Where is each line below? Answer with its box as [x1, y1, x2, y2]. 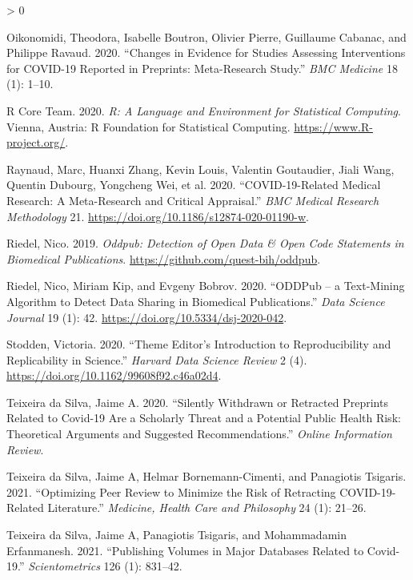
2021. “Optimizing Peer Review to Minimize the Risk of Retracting [6, 483, 336, 500]
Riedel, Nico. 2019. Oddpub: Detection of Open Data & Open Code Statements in [6, 235, 404, 252]
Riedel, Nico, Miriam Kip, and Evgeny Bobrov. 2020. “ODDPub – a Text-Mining [6, 277, 405, 294]
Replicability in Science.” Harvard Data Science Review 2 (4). [6, 351, 307, 368]
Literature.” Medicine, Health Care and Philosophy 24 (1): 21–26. [47, 499, 367, 516]
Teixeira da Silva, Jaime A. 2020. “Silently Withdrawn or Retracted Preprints [6, 393, 388, 410]
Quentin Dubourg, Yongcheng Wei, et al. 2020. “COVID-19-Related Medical [6, 176, 381, 193]
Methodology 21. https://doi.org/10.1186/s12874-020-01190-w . [6, 207, 309, 224]
